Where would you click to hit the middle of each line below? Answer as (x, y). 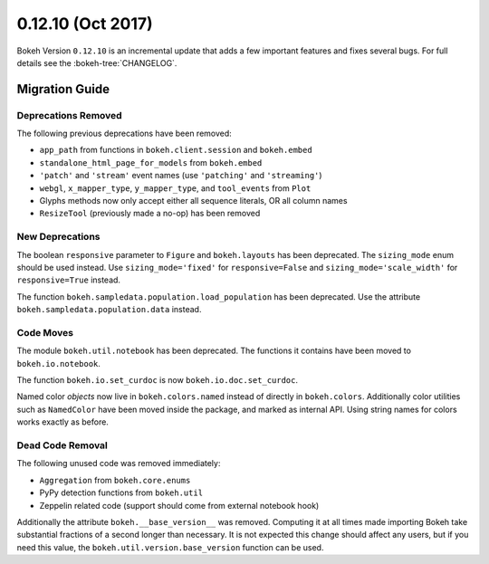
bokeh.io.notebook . (59, 363)
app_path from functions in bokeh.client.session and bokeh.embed (176, 150)
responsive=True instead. (69, 280)
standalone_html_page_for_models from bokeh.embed (151, 162)
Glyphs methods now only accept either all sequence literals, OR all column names (193, 201)
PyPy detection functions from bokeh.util (121, 492)
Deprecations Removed (69, 115)
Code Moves (45, 332)
